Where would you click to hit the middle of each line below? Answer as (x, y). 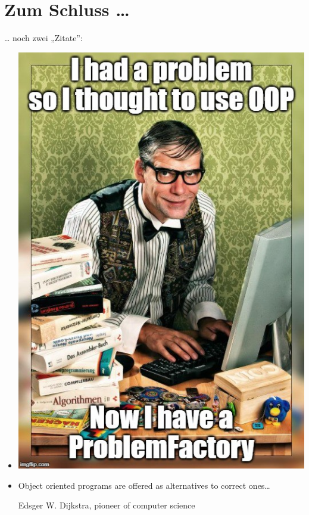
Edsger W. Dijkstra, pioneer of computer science (107, 505)
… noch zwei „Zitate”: (43, 38)
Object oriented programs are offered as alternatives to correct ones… (144, 485)
